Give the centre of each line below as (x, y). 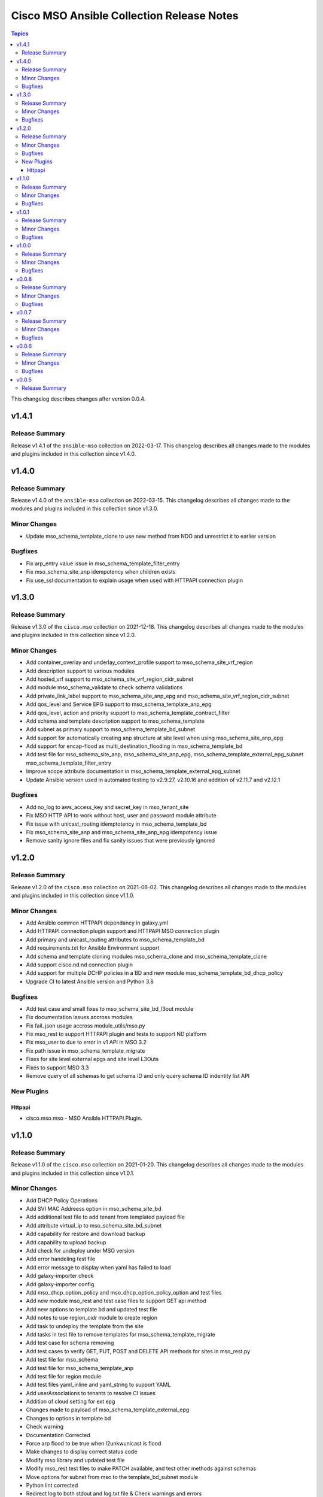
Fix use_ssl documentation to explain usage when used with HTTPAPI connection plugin (135, 580)
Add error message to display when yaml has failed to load (98, 1267)
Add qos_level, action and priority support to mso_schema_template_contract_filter (128, 713)
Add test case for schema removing (70, 1343)
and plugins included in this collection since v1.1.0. (73, 895)
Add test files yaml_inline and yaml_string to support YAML (98, 1385)
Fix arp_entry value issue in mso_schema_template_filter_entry (103, 563)
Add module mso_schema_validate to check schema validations (104, 687)
